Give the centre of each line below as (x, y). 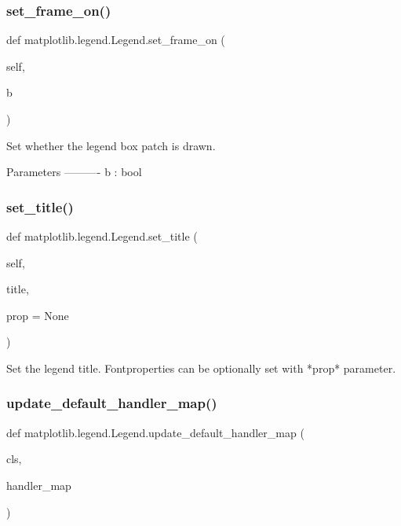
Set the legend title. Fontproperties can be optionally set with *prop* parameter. (201, 368)
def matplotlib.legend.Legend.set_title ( (102, 236)
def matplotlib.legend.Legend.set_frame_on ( (116, 40)
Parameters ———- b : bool (74, 172)
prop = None (38, 315)
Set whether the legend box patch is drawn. (111, 145)
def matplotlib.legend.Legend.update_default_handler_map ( (155, 432)
